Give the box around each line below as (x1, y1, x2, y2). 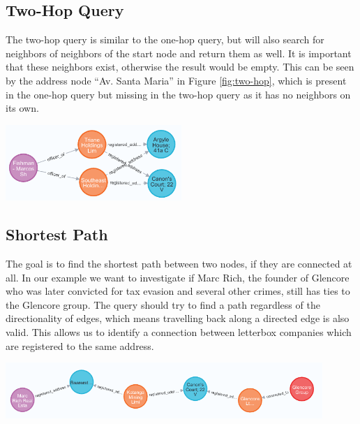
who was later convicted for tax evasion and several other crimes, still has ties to (6, 284, 350, 298)
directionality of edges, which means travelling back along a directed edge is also (6, 311, 350, 326)
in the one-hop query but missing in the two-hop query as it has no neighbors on (6, 87, 351, 101)
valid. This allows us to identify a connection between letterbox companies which (6, 325, 352, 339)
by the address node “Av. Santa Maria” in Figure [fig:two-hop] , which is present (6, 73, 347, 87)
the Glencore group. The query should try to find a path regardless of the (6, 297, 320, 312)
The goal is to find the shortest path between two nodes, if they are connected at (6, 256, 352, 271)
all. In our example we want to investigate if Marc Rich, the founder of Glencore (6, 270, 350, 284)
